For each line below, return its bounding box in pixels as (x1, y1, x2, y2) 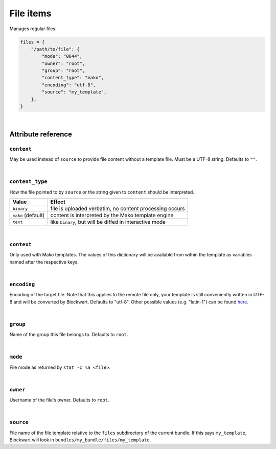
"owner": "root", (41, 60, 85, 66)
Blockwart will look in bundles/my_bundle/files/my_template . (9, 437, 151, 443)
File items (9, 8, 52, 19)
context (9, 241, 32, 248)
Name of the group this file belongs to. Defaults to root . (9, 332, 128, 338)
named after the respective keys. (9, 258, 79, 265)
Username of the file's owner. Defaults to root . (9, 397, 109, 403)
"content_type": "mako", (41, 75, 104, 81)
